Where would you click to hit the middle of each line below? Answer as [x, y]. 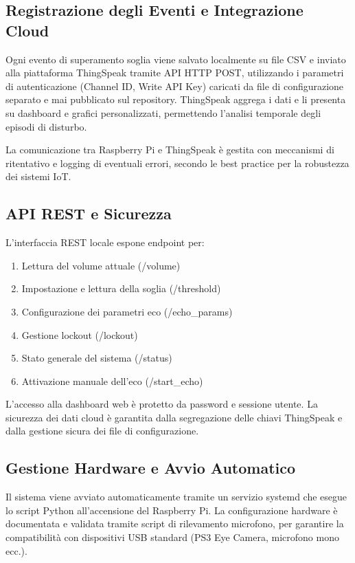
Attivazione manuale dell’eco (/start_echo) [112, 380]
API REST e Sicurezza [89, 213]
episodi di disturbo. [46, 126]
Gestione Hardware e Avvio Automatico [151, 468]
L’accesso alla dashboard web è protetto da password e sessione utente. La [162, 404]
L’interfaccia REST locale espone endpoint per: [105, 242]
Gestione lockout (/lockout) [80, 334]
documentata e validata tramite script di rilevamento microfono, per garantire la [175, 523]
